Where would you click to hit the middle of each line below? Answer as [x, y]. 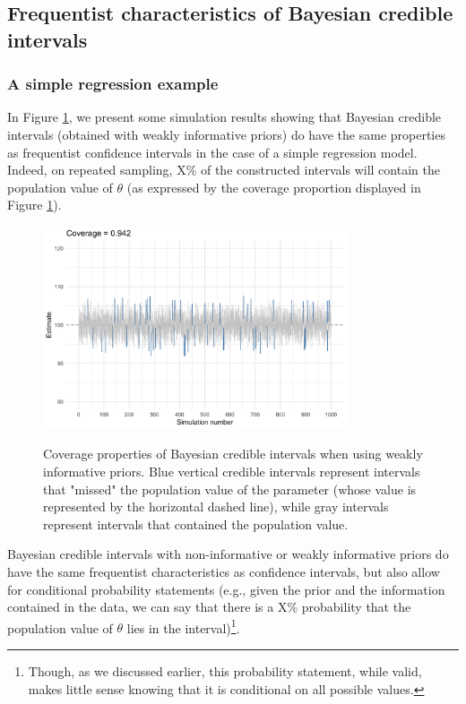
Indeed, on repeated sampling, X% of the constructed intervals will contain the [224, 170]
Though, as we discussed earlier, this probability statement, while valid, [225, 671]
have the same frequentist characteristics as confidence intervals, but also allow [224, 571]
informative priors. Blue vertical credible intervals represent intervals [232, 472]
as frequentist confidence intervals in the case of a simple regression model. [212, 152]
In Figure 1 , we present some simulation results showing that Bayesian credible [224, 117]
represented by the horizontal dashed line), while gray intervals [216, 507]
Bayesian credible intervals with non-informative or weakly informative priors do [228, 554]
